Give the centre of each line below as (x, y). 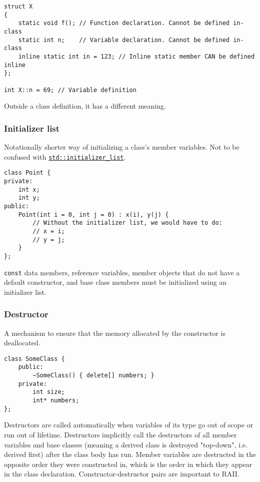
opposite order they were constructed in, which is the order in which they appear (128, 464)
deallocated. (22, 343)
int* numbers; (56, 401)
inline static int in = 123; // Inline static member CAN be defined (136, 56)
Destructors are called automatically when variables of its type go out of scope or (129, 425)
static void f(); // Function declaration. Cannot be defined (124, 23)
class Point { (27, 173)
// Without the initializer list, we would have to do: (127, 223)
